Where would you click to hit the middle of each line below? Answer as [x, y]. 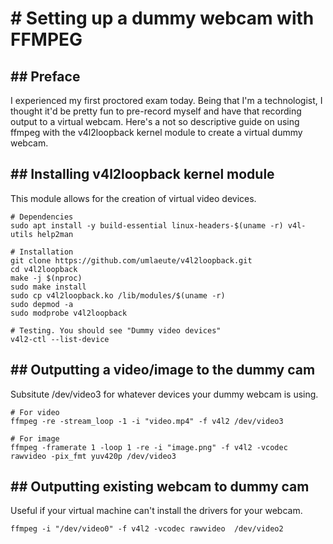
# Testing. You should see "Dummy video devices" [116, 330]
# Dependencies [42, 217]
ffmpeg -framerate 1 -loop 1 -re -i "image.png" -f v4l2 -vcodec [149, 447]
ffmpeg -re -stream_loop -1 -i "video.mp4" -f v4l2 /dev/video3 [147, 421]
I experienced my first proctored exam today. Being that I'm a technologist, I [166, 100]
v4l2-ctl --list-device [60, 339]
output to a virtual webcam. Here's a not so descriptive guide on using [155, 121]
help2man [55, 234]
